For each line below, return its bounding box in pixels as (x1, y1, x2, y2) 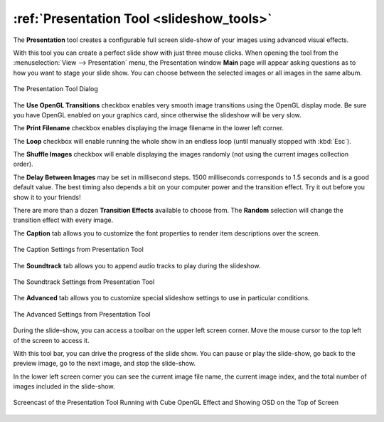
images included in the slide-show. (13, 382, 115, 391)
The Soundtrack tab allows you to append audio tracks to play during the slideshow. (13, 261, 261, 270)
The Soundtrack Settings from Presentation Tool (13, 278, 155, 286)
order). (13, 160, 33, 169)
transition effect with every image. (13, 216, 114, 224)
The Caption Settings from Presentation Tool (13, 246, 144, 254)
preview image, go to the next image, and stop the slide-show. (13, 359, 196, 368)
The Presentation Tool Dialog (13, 85, 99, 93)
